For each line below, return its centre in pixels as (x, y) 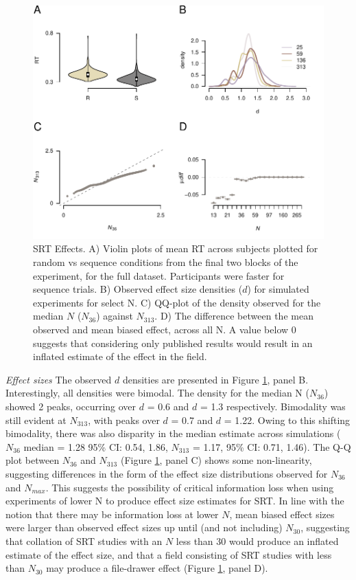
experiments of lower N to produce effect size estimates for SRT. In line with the (175, 501)
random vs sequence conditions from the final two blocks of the (166, 262)
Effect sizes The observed (59, 379)
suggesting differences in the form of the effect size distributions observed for (167, 473)
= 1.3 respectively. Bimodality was (273, 406)
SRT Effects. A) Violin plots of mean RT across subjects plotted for (176, 248)
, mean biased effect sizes (282, 514)
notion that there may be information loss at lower (112, 514)
